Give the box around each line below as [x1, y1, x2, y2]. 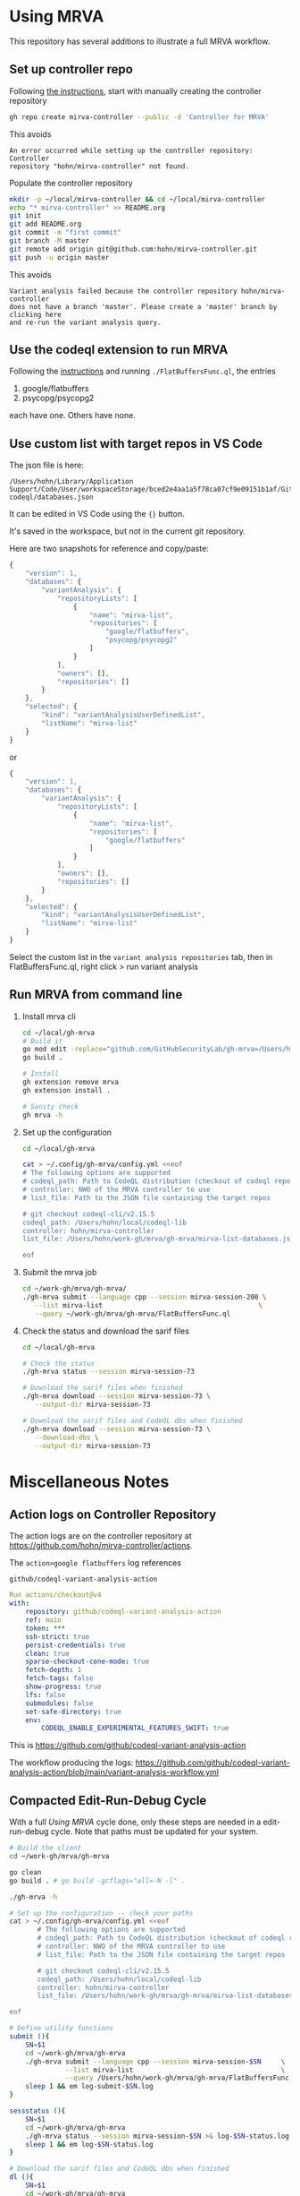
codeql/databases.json [9, 493, 94, 502]
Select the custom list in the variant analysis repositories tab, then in [9, 951, 273, 962]
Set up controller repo [9, 62, 134, 77]
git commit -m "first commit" [9, 228, 122, 237]
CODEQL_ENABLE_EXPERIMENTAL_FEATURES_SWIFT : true [41, 1724, 229, 1733]
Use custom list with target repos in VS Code [9, 436, 263, 451]
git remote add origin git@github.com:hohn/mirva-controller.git [9, 244, 257, 253]
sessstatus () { [9, 2106, 66, 2115]
